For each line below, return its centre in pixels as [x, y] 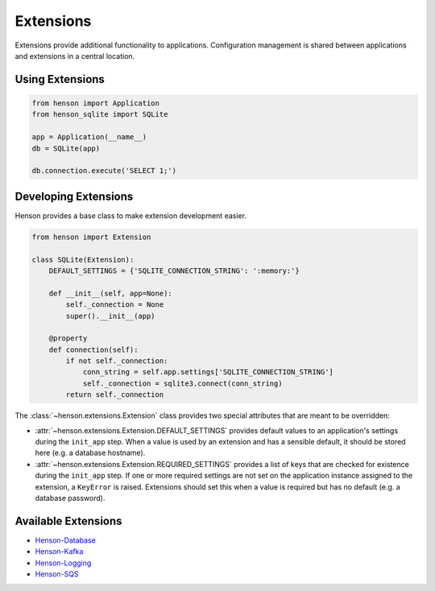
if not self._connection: [117, 361]
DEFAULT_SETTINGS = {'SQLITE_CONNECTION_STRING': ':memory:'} [174, 271]
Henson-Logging [63, 563]
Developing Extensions [74, 196]
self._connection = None [115, 305]
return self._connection [115, 395]
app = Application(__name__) [89, 137]
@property [68, 339]
